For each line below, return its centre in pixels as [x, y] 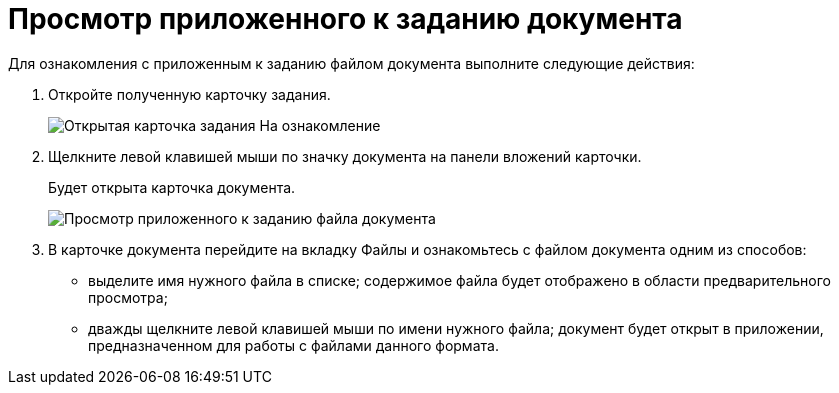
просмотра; [128, 297]
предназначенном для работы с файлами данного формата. [293, 345]
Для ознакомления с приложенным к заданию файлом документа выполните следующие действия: [351, 63]
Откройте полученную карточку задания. [189, 94]
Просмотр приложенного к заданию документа [345, 19]
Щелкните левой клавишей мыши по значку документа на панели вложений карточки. [345, 156]
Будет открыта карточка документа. [172, 187]
